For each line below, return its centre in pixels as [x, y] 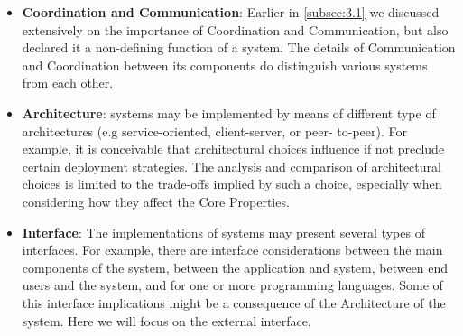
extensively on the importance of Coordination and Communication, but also [235, 29]
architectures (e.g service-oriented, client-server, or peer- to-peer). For [215, 131]
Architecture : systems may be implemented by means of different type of [229, 112]
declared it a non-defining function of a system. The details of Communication [239, 47]
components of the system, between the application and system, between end [235, 267]
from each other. [68, 83]
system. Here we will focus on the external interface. [167, 320]
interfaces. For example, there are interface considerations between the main [232, 250]
